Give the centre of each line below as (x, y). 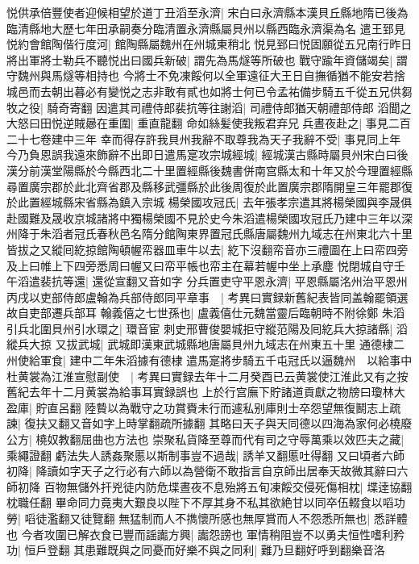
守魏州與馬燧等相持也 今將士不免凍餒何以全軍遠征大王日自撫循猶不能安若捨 (206, 75)
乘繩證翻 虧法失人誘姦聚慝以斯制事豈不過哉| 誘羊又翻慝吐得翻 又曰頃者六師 (205, 455)
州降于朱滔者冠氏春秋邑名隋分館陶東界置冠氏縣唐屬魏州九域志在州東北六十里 (209, 234)
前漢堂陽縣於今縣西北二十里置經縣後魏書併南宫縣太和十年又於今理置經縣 (220, 170)
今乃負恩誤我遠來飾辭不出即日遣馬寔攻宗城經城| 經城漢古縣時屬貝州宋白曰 (202, 155)
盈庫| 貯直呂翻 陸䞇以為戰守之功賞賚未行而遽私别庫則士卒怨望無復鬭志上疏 (204, 407)
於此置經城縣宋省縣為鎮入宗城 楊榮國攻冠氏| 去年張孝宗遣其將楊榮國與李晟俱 (209, 202)
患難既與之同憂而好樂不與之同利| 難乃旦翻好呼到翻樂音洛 (235, 550)
